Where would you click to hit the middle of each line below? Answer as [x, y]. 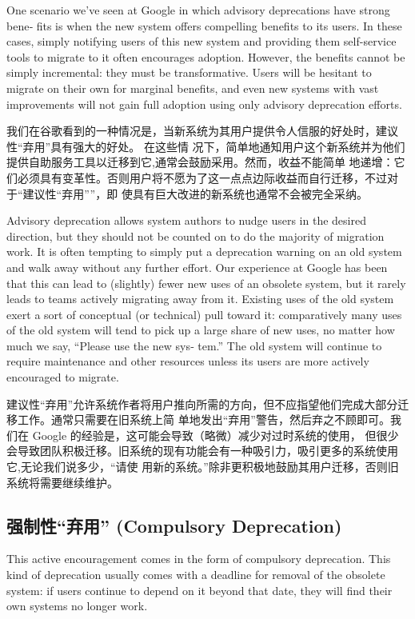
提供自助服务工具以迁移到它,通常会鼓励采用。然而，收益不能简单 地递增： [200, 162]
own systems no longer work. [77, 606]
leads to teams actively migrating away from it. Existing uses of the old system [200, 299]
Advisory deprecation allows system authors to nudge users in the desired [186, 220]
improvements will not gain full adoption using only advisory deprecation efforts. [204, 104]
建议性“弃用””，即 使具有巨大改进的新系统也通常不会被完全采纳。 [195, 193]
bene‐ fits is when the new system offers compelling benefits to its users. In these [204, 25]
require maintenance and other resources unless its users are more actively [188, 361]
